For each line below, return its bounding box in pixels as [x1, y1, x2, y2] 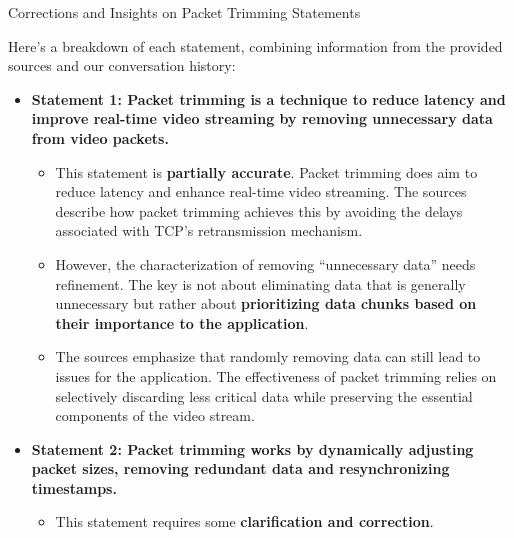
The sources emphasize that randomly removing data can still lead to [55, 346, 481, 367]
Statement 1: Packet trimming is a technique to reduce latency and [31, 88, 506, 109]
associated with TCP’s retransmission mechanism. [55, 220, 363, 241]
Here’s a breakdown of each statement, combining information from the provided [8, 35, 503, 56]
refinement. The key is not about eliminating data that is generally [55, 273, 466, 294]
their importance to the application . [55, 312, 309, 333]
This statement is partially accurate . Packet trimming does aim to [55, 161, 478, 182]
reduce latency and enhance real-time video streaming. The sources [55, 181, 467, 202]
